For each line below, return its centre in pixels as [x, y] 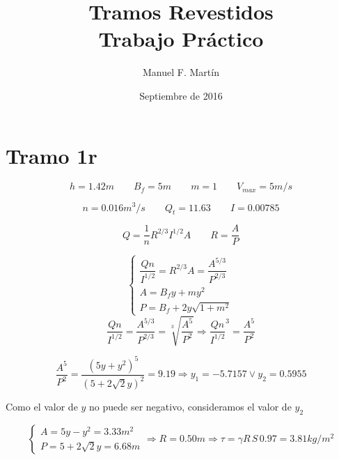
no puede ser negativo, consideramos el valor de [190, 407]
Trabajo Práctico [181, 39]
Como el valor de [42, 407]
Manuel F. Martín [181, 72]
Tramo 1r [52, 155]
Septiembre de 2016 [181, 95]
